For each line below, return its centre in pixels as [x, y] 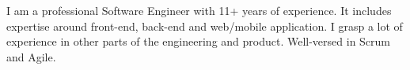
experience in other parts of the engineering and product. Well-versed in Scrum [199, 41]
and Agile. [31, 56]
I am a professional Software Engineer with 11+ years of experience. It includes [199, 10]
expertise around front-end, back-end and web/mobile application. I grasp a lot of [205, 26]
